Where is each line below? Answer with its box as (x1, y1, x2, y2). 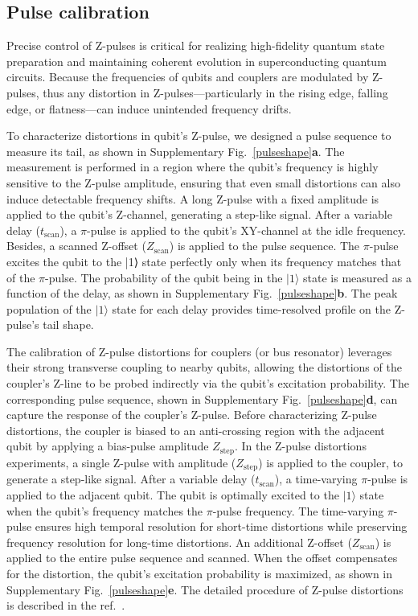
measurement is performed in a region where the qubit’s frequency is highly (6, 158, 379, 175)
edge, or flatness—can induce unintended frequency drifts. (6, 100, 292, 117)
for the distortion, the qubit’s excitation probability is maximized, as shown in (6, 565, 393, 581)
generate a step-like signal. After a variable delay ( (6, 470, 256, 487)
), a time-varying (274, 470, 358, 487)
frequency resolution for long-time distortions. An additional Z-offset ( (6, 533, 352, 550)
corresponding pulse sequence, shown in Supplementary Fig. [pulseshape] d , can (6, 390, 398, 407)
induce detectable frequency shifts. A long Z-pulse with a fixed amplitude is (6, 190, 379, 207)
